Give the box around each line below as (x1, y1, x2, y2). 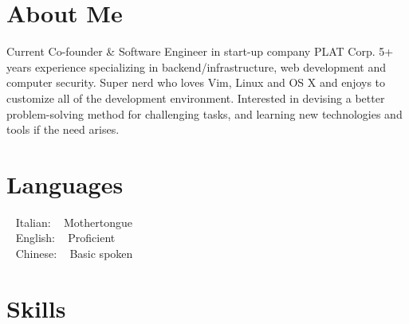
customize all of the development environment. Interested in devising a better (6, 89, 385, 106)
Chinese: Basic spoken (15, 245, 133, 261)
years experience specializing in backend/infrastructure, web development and (6, 58, 387, 75)
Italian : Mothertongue (15, 213, 132, 230)
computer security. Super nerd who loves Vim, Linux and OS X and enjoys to (6, 74, 386, 91)
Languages (6, 167, 124, 200)
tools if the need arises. (6, 121, 120, 138)
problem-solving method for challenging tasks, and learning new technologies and (6, 105, 403, 122)
